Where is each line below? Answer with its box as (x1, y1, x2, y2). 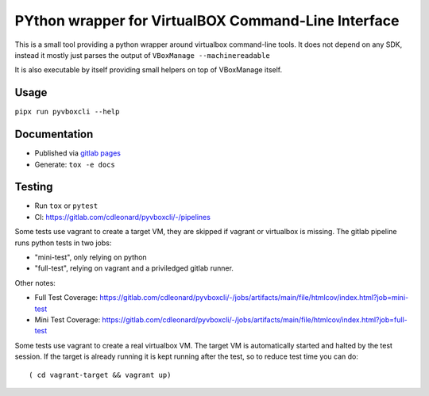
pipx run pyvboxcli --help (14, 107, 120, 117)
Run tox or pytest (34, 201, 99, 210)
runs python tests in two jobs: (14, 238, 112, 248)
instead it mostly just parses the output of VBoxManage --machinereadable (14, 50, 270, 60)
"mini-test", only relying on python (34, 252, 147, 262)
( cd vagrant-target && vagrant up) (29, 370, 172, 379)
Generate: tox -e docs (34, 160, 115, 169)
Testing (14, 180, 53, 194)
